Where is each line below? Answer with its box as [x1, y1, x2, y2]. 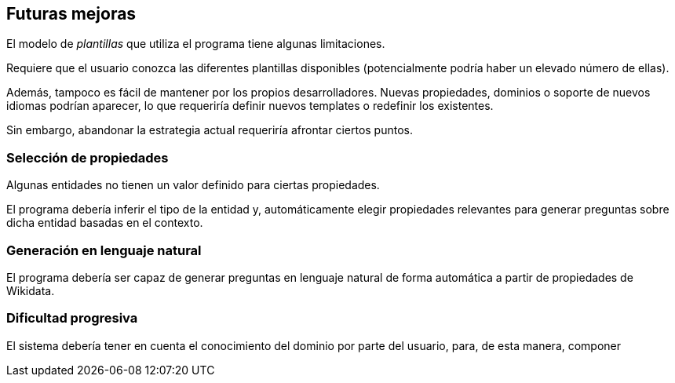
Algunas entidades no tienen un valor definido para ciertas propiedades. [6, 178, 380, 192]
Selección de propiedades [6, 149, 169, 166]
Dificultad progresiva [6, 310, 138, 326]
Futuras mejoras [6, 4, 137, 24]
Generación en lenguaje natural [6, 242, 202, 258]
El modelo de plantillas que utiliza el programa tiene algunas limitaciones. [6, 37, 385, 51]
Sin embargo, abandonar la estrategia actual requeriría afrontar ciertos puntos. [6, 123, 413, 137]
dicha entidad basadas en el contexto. [6, 216, 203, 230]
